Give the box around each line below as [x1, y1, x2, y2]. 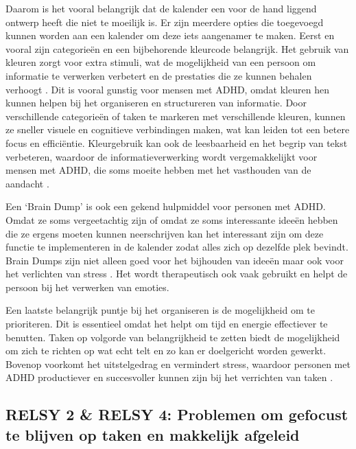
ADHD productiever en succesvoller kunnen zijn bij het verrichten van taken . [5, 370, 333, 384]
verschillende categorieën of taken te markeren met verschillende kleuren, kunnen [5, 108, 346, 123]
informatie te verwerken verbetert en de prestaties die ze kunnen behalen [5, 68, 312, 82]
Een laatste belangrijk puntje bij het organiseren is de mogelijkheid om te [5, 303, 315, 317]
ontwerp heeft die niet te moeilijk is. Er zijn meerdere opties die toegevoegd [5, 14, 324, 29]
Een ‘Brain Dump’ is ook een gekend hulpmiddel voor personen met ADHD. [5, 199, 326, 214]
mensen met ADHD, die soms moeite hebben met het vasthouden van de [5, 163, 311, 177]
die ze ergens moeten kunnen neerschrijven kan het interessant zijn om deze [5, 226, 324, 240]
